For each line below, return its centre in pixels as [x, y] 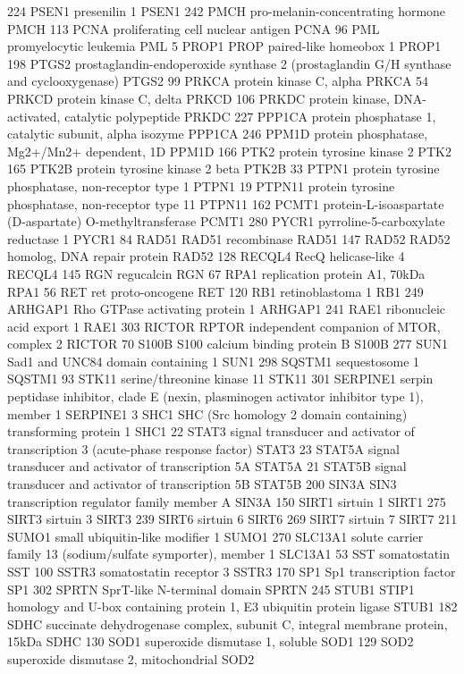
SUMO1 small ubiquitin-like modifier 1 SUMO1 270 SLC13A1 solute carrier [215, 536]
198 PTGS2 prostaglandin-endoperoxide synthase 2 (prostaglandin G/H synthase [229, 63]
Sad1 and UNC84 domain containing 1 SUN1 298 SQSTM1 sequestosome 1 [214, 361]
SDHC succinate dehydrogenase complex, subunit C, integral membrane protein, [228, 623]
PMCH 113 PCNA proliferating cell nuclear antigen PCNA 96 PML [194, 28]
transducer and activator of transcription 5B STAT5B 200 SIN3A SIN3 [202, 484]
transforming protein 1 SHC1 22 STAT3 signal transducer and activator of [211, 431]
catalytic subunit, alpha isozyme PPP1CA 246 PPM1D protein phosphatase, [218, 134]
